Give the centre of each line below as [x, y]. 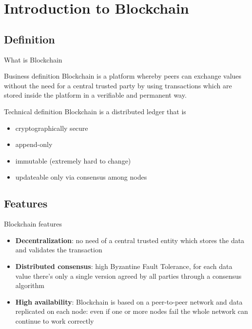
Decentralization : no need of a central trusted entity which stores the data [130, 240]
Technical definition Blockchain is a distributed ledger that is [95, 111]
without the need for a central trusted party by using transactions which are [118, 85]
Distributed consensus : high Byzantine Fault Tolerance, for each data [124, 266]
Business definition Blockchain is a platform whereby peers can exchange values [123, 76]
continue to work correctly [55, 320]
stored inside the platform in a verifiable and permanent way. [95, 95]
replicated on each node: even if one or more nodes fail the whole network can [132, 311]
